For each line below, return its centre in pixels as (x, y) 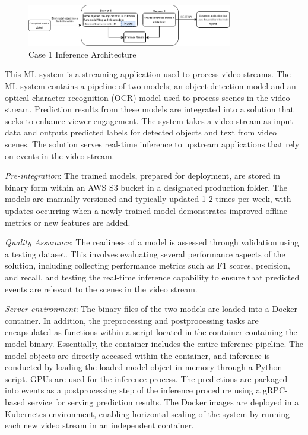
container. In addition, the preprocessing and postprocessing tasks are (132, 320)
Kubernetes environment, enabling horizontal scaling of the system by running (147, 413)
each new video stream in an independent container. (99, 425)
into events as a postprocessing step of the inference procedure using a (133, 390)
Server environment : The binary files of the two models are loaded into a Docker (151, 309)
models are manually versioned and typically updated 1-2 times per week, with (148, 199)
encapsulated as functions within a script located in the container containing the (151, 332)
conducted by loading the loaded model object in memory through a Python (144, 367)
